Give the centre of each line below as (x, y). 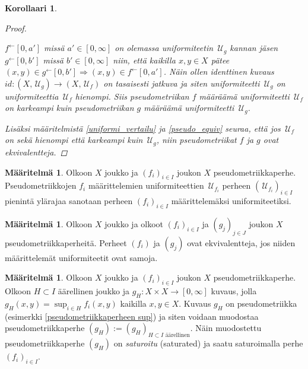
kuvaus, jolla (234, 291)
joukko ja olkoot (134, 223)
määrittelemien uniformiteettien (146, 185)
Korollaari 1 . (31, 8)
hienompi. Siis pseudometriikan (132, 96)
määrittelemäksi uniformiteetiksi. (231, 201)
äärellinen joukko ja (93, 291)
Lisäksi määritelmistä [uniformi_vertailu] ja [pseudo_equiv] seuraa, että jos (143, 128)
